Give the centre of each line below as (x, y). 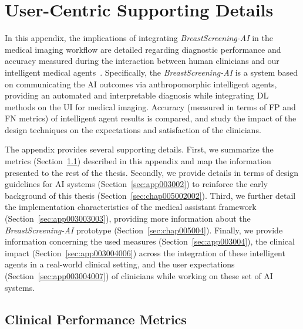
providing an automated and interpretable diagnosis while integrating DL (137, 95)
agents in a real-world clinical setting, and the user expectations (120, 264)
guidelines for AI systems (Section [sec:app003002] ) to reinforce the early (136, 184)
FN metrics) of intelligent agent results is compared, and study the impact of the (151, 118)
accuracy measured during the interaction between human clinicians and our (142, 61)
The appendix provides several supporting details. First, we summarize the (139, 149)
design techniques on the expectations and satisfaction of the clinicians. (133, 129)
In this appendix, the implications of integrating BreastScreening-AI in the (139, 38)
